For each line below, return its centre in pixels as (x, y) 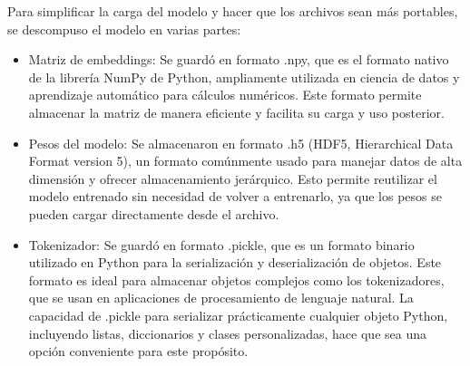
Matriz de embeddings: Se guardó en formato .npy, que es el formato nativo (239, 59)
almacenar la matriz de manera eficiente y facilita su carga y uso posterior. (236, 112)
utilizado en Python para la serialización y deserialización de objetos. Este (235, 262)
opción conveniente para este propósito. (138, 351)
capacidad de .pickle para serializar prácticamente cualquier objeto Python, (238, 315)
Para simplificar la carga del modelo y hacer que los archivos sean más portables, (233, 11)
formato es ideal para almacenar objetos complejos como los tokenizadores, (236, 279)
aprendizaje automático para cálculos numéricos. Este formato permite (225, 95)
